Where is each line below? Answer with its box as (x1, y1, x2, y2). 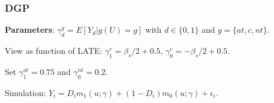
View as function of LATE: (5, 44, 102, 57)
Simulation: (5, 86, 46, 98)
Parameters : (5, 23, 55, 36)
